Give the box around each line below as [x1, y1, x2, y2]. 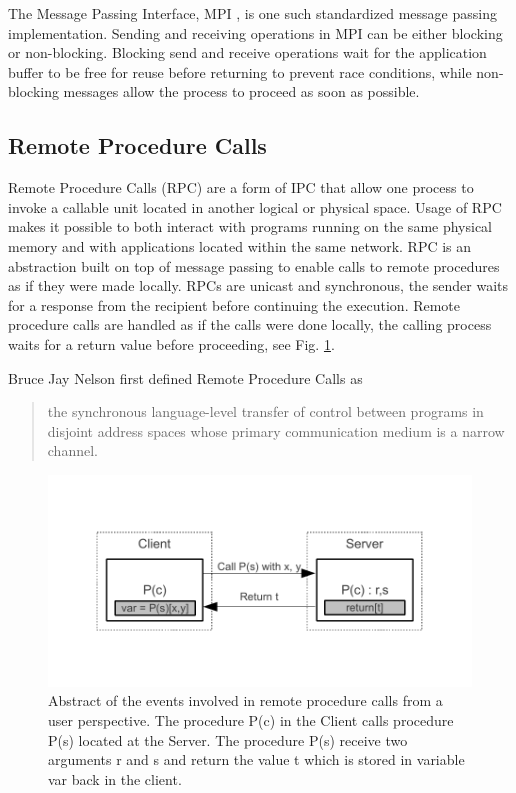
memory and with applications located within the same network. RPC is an [8, 235, 472, 256]
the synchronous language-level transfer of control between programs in [47, 401, 484, 422]
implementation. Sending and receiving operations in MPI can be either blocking [8, 22, 503, 43]
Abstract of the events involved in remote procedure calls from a [48, 690, 443, 711]
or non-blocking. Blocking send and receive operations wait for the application [8, 42, 487, 63]
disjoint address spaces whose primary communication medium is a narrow [47, 420, 505, 441]
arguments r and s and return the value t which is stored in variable [48, 749, 465, 770]
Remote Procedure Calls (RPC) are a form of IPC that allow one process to [8, 177, 474, 198]
